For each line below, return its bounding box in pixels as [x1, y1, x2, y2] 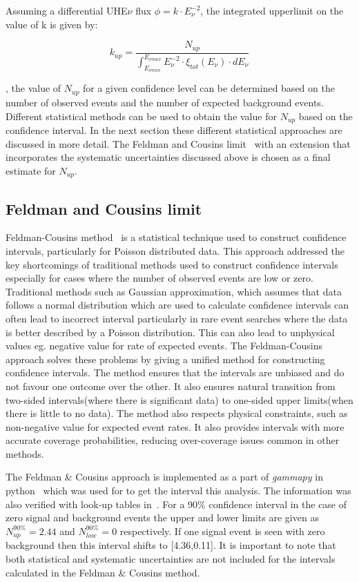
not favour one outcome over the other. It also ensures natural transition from [6, 378, 336, 393]
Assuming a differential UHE [6, 3, 128, 17]
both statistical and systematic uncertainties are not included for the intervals [6, 551, 336, 565]
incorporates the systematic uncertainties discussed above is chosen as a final [6, 150, 331, 164]
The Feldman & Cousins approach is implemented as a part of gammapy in [6, 469, 323, 484]
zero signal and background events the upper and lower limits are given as [6, 510, 319, 525]
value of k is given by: [6, 17, 98, 31]
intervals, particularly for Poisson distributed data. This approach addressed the [6, 243, 345, 258]
